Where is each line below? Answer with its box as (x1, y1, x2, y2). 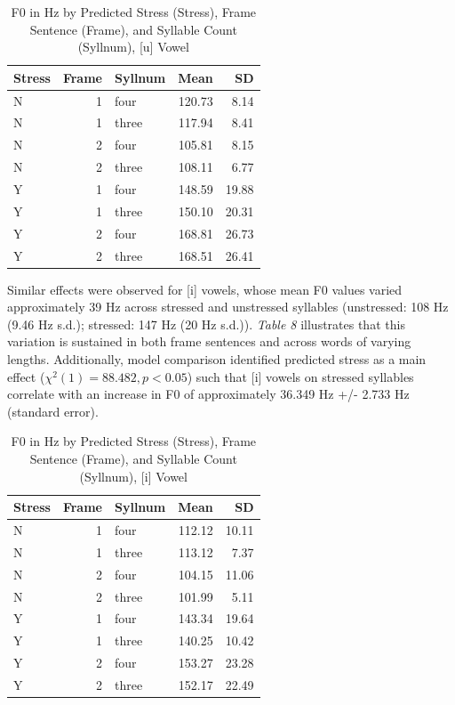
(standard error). (7, 401, 99, 420)
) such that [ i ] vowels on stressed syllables (187, 367, 414, 385)
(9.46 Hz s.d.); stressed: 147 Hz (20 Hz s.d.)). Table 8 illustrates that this (7, 314, 405, 333)
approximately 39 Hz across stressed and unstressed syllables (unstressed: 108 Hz (7, 297, 449, 316)
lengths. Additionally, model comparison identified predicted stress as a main (7, 350, 427, 368)
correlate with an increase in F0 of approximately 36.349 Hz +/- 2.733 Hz (7, 385, 410, 403)
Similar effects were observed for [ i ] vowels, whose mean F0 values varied (7, 280, 403, 298)
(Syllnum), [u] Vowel (77, 37, 189, 56)
